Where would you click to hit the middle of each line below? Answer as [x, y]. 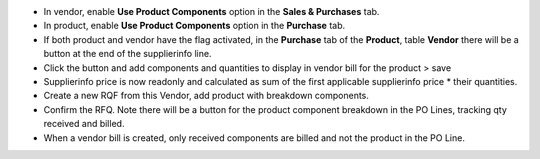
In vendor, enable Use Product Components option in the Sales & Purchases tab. [211, 11]
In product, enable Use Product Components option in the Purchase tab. [194, 26]
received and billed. [84, 124]
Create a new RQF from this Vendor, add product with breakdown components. [206, 96]
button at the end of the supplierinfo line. [127, 54]
